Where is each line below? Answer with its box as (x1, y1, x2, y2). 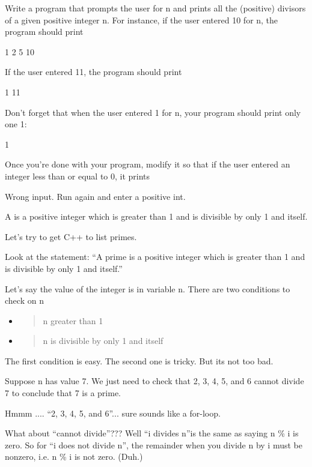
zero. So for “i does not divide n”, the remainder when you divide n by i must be (5, 438, 302, 451)
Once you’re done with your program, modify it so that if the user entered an (5, 158, 290, 170)
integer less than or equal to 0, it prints (5, 169, 150, 182)
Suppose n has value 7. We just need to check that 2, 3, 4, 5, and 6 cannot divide (5, 375, 304, 387)
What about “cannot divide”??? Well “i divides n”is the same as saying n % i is (5, 427, 299, 439)
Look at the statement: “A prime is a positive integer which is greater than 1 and (5, 250, 305, 263)
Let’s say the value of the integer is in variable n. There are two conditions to (5, 282, 290, 295)
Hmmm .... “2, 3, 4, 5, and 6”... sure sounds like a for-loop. (5, 406, 221, 419)
